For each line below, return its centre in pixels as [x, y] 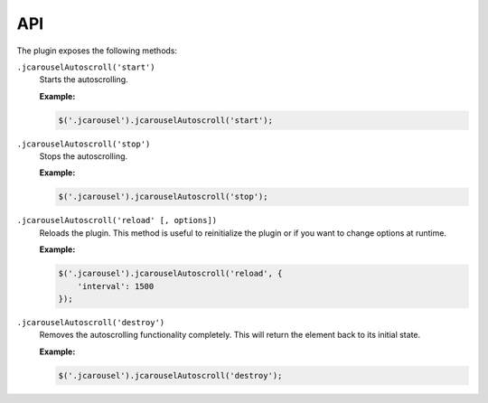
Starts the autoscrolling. [84, 80]
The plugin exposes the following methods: [97, 51]
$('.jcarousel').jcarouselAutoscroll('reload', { [170, 274]
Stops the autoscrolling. [84, 156]
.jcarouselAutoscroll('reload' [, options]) [117, 220]
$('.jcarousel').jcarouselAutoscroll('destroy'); [170, 375]
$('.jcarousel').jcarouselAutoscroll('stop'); [163, 197]
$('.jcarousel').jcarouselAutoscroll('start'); [165, 120]
